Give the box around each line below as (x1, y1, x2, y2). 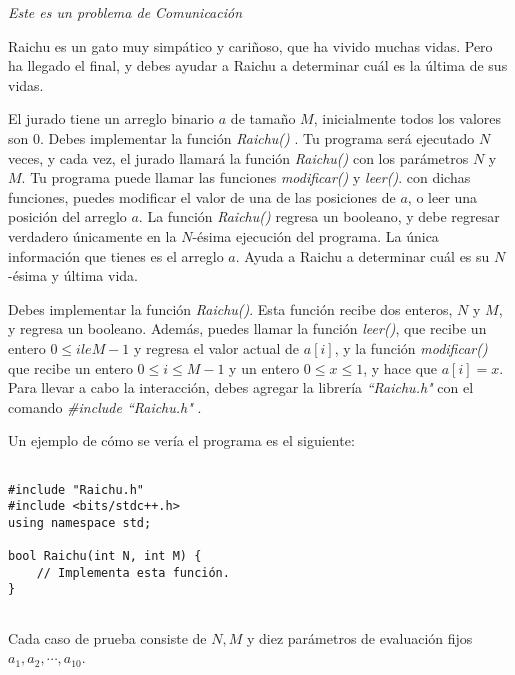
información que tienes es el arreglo (8, 245, 224, 266)
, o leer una (407, 186, 478, 207)
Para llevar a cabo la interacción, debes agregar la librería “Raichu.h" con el (8, 377, 474, 398)
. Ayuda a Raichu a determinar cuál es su (235, 245, 490, 266)
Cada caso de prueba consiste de (8, 627, 207, 648)
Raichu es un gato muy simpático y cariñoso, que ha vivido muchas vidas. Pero (8, 35, 493, 56)
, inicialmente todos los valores (313, 108, 501, 129)
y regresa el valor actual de (134, 337, 300, 358)
